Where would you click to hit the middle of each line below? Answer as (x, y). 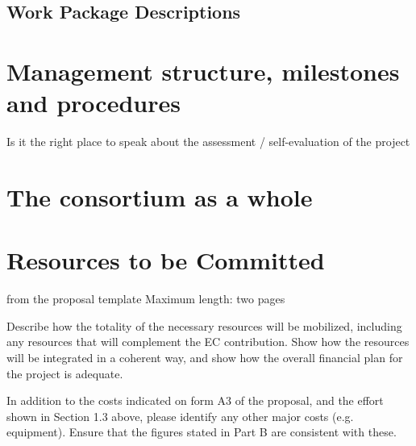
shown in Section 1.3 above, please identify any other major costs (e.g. (180, 416)
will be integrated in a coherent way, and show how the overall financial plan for (205, 357)
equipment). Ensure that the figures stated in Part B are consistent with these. (202, 432)
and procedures (94, 103)
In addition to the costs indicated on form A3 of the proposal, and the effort (195, 400)
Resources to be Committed (166, 260)
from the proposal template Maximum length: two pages (146, 299)
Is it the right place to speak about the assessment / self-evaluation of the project (208, 142)
